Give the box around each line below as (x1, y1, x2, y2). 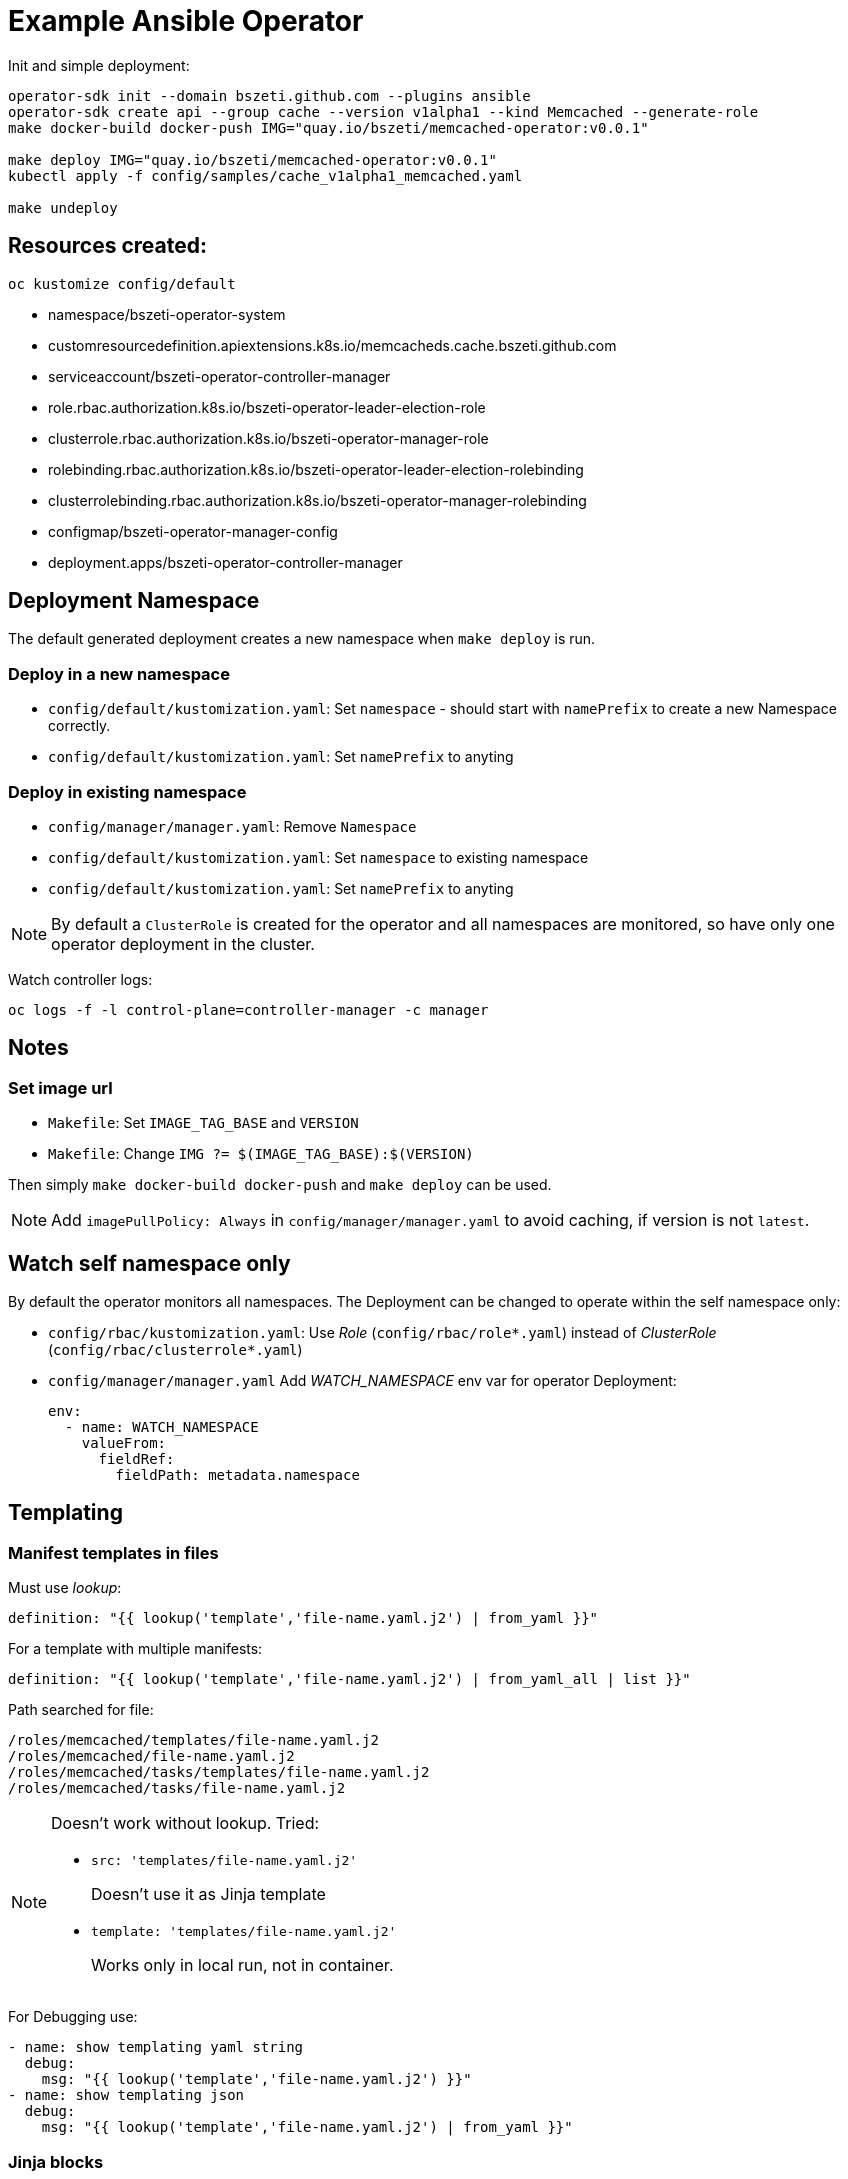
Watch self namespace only (8, 1250, 291, 1276)
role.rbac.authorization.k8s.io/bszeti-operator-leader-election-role (48, 398, 486, 416)
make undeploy (8, 199, 118, 216)
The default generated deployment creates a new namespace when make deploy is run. (8, 630, 596, 648)
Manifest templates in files (8, 1542, 219, 1563)
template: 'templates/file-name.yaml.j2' (91, 1924, 397, 1940)
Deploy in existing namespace (8, 781, 247, 802)
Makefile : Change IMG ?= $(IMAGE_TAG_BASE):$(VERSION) (48, 1145, 474, 1163)
